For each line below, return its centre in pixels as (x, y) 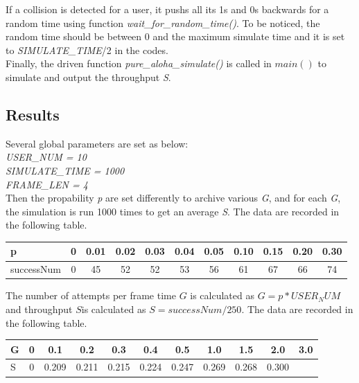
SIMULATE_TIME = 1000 (65, 170)
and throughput (39, 309)
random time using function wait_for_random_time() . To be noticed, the (163, 23)
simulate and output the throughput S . (88, 77)
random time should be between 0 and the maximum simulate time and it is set (175, 36)
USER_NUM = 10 (46, 157)
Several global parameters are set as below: (97, 143)
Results (33, 114)
